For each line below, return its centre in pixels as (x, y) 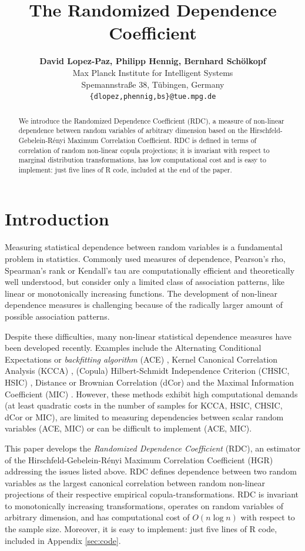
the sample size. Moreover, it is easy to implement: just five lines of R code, (141, 529)
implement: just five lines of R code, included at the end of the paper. (125, 169)
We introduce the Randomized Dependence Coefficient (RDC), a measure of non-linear (151, 120)
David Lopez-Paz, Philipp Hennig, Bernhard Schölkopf (153, 61)
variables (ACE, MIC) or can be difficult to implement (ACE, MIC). (128, 428)
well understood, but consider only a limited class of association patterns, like (145, 282)
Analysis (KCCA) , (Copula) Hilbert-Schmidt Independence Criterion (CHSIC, (147, 371)
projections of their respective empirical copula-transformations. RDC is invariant (152, 494)
